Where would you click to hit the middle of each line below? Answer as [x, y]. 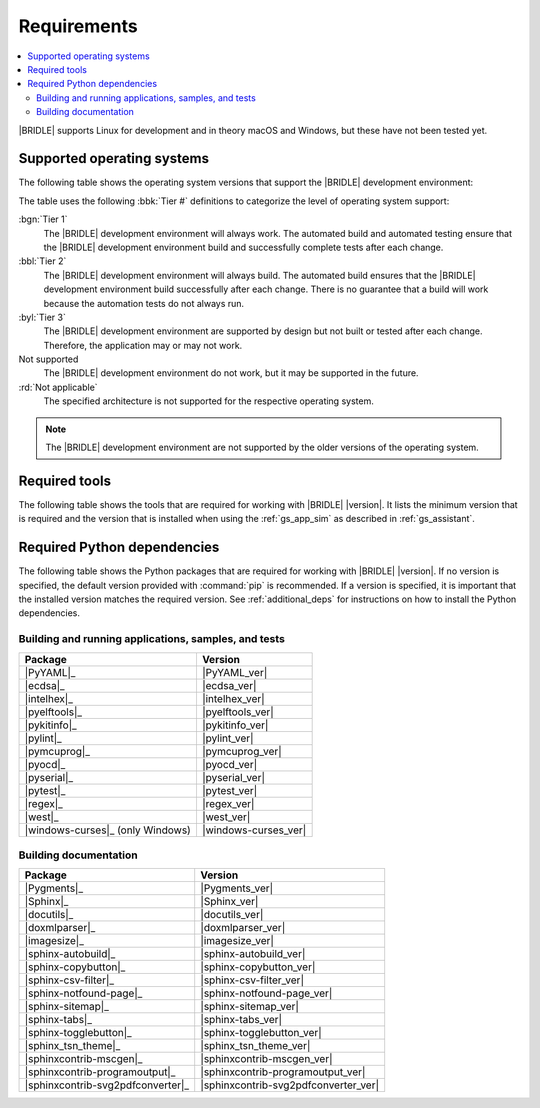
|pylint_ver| [227, 738]
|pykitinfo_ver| [235, 725]
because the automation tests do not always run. [144, 303]
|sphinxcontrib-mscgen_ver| [267, 1059]
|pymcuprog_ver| [241, 751]
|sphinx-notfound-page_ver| [266, 993]
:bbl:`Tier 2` [42, 261]
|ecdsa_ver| [229, 685]
